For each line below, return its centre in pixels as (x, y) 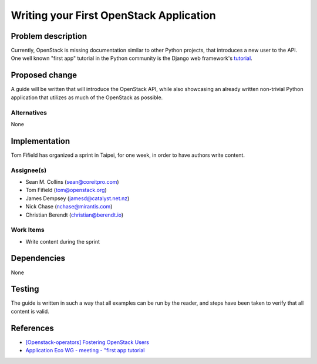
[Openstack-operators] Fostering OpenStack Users (87, 342)
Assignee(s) (29, 170)
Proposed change (44, 75)
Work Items (28, 230)
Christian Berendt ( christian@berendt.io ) (75, 215)
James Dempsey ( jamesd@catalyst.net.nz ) (77, 198)
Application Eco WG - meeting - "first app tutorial (85, 350)
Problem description (49, 36)
